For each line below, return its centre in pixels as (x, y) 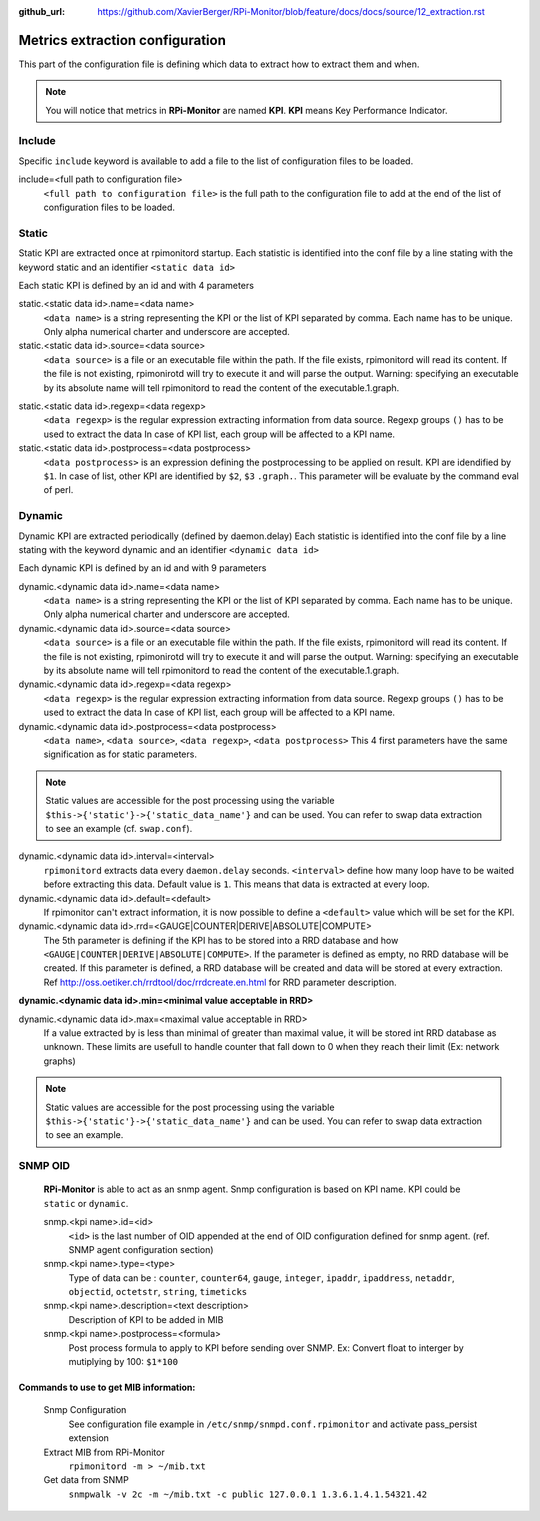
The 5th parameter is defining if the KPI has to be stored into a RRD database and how (221, 940)
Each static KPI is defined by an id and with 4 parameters (136, 285)
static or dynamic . (86, 1203)
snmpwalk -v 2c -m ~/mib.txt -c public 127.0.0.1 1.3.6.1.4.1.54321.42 (248, 1494)
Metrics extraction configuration (122, 40)
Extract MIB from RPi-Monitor (104, 1452)
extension (89, 1438)
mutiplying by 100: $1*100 (123, 1362)
